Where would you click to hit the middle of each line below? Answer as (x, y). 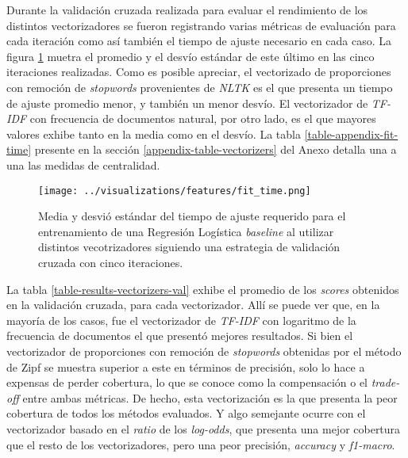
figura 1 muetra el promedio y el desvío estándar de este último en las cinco (191, 56)
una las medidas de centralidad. (83, 164)
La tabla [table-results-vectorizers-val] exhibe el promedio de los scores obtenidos (203, 289)
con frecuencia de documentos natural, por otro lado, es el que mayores (203, 118)
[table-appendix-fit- (351, 134)
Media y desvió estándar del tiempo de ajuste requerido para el (192, 216)
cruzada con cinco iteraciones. (111, 262)
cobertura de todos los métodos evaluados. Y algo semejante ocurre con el (186, 413)
